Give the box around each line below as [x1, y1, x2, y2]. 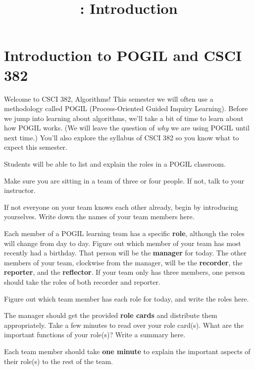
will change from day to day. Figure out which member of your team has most [4, 238, 241, 248]
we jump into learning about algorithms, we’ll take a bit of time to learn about [4, 113, 244, 123]
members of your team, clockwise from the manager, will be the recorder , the [4, 257, 243, 267]
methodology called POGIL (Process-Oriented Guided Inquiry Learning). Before [4, 103, 248, 114]
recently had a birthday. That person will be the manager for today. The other [4, 247, 247, 258]
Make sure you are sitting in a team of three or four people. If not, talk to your [4, 175, 245, 185]
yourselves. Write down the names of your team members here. [4, 211, 195, 222]
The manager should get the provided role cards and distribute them [4, 310, 217, 320]
